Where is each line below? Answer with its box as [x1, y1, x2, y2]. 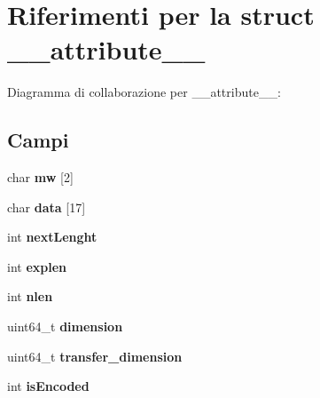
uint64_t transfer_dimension [7, 346, 183, 365]
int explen [7, 257, 67, 275]
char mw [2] [7, 168, 74, 187]
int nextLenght [7, 227, 98, 246]
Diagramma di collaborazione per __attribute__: [7, 83, 281, 101]
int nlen [7, 287, 53, 306]
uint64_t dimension [7, 317, 123, 336]
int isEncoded [7, 377, 90, 395]
